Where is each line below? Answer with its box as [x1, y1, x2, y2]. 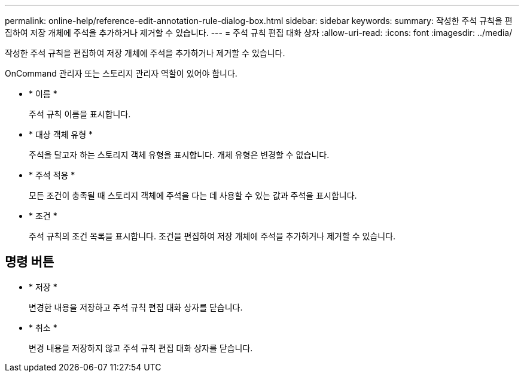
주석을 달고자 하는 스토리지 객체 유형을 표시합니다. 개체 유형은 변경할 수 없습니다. [29, 150, 330, 160]
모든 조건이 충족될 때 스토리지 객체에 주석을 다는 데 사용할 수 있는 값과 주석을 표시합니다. [29, 190, 357, 200]
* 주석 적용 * [29, 170, 75, 180]
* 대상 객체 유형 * [29, 129, 93, 139]
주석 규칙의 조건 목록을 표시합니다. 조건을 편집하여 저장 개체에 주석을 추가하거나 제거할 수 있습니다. [29, 231, 396, 241]
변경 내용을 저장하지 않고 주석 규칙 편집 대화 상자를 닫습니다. [29, 342, 253, 353]
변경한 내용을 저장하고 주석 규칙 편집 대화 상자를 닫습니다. [29, 302, 243, 312]
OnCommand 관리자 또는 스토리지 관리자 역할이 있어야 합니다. [5, 68, 237, 78]
